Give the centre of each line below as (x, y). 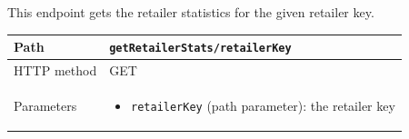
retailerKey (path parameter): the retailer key (263, 105)
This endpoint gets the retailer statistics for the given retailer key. (191, 12)
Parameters (45, 105)
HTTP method (55, 70)
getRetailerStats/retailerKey (200, 49)
